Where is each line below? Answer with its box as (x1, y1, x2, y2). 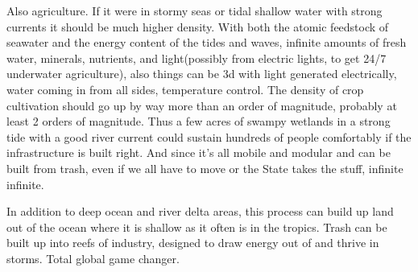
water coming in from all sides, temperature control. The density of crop (6, 80, 364, 97)
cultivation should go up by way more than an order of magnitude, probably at (6, 97, 397, 113)
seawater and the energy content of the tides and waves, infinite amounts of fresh (6, 34, 407, 51)
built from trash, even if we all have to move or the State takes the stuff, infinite (6, 159, 404, 176)
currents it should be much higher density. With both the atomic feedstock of (6, 18, 389, 35)
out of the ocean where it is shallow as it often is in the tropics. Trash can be (6, 218, 387, 235)
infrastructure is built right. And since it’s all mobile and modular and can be (6, 144, 391, 161)
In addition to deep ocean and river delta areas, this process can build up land (6, 203, 394, 220)
